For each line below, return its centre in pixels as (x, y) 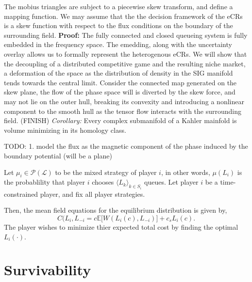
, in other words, (185, 172)
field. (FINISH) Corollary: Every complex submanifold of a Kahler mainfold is (120, 120)
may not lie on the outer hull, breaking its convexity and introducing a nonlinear (124, 101)
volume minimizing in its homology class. (65, 130)
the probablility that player (44, 182)
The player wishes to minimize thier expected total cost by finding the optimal (121, 227)
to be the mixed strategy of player (106, 172)
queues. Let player (171, 182)
